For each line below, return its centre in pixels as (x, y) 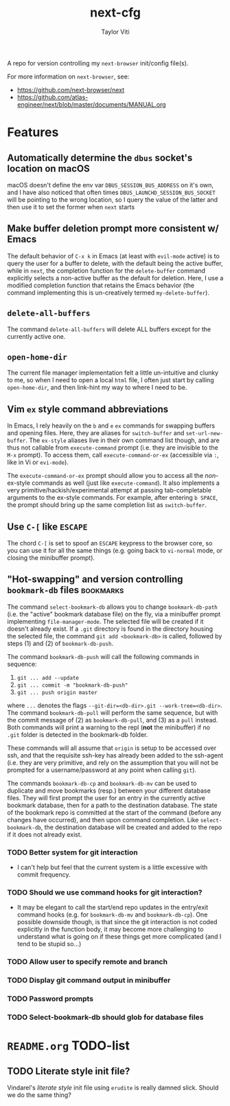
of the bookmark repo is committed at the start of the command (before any (114, 812)
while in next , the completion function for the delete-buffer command (106, 271)
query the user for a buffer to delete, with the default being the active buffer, (115, 263)
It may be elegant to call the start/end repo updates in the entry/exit (112, 908)
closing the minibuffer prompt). (51, 558)
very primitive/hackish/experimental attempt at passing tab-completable (109, 490)
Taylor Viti (115, 32)
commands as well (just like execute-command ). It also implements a (126, 483)
